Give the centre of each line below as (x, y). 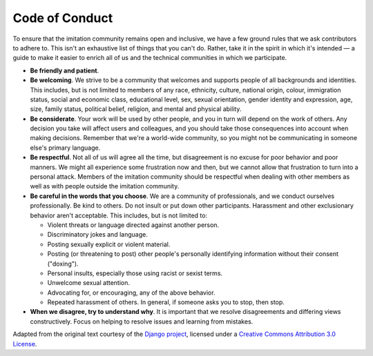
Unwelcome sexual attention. (89, 283)
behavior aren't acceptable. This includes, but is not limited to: (118, 215)
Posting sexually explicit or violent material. (109, 244)
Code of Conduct (63, 18)
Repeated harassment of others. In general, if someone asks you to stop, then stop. (166, 302)
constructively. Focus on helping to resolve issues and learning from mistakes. (142, 322)
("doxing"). (63, 264)
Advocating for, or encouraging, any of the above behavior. (131, 293)
